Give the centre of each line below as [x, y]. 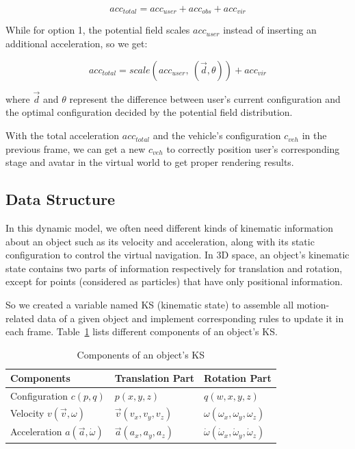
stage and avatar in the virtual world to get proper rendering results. [150, 162]
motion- [313, 304]
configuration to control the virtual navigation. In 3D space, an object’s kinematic [177, 255]
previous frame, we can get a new [76, 148]
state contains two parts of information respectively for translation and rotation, [174, 268]
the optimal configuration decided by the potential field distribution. [149, 112]
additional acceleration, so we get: [77, 44]
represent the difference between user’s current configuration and [205, 98]
